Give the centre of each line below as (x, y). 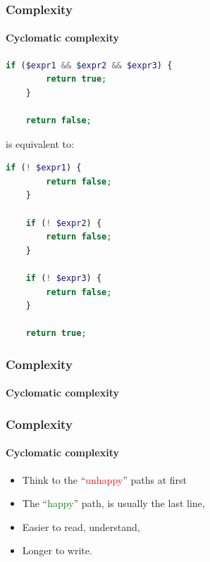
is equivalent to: (40, 143)
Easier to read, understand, (81, 526)
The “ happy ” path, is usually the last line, (113, 503)
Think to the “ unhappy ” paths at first (104, 479)
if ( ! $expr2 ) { (64, 223)
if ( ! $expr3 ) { (64, 278)
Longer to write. (57, 550)
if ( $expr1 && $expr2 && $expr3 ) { (89, 65)
